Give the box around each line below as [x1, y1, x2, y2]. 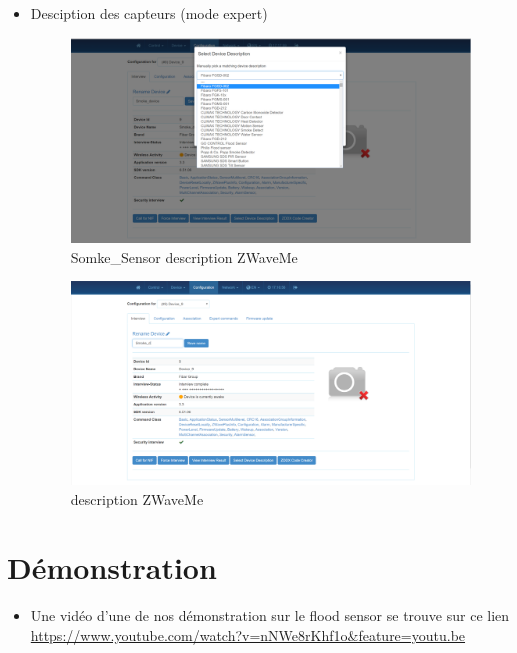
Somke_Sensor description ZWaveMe [70, 246, 298, 267]
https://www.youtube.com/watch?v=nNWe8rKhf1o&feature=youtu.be [30, 624, 466, 645]
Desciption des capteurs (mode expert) [30, 3, 268, 23]
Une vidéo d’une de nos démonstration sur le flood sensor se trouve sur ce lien [30, 605, 510, 626]
